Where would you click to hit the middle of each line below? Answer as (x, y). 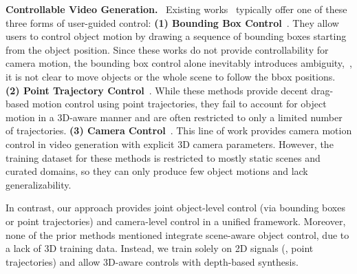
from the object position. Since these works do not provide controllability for (167, 49)
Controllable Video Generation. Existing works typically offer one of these (176, 9)
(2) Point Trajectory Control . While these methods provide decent (157, 90)
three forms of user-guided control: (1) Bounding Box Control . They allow (172, 22)
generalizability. (39, 184)
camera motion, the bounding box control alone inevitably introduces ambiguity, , (179, 63)
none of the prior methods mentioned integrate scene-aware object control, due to (177, 234)
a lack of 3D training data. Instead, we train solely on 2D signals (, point (160, 248)
